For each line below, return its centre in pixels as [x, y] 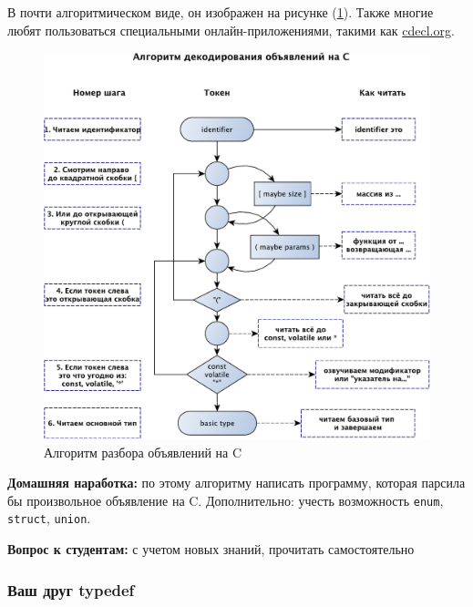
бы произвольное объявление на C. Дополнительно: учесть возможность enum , [226, 500]
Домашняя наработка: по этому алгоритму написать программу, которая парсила [236, 483]
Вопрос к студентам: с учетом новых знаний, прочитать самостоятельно [211, 549]
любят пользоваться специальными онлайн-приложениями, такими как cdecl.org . [231, 30]
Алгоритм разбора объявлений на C [143, 452]
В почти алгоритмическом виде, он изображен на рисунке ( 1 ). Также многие [221, 12]
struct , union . [49, 518]
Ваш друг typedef [71, 589]
